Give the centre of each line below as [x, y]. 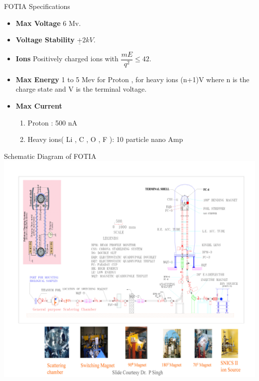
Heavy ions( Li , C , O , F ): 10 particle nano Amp [105, 139]
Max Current [39, 106]
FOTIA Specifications [37, 6]
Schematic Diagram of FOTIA [50, 156]
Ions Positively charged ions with [67, 59]
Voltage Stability [45, 40]
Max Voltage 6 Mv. [48, 23]
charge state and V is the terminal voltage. [81, 89]
